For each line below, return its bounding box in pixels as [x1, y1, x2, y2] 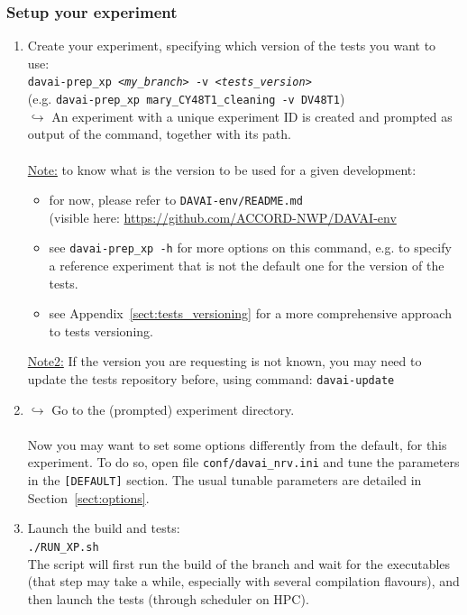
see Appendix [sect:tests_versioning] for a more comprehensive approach [49, 304, 452, 323]
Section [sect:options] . [27, 488, 150, 507]
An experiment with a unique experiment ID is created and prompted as [51, 106, 453, 125]
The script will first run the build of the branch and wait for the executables [27, 554, 451, 573]
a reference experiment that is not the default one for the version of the [49, 256, 444, 274]
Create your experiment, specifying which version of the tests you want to [27, 36, 436, 55]
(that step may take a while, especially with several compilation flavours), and [27, 572, 460, 591]
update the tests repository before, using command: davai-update [27, 369, 395, 388]
